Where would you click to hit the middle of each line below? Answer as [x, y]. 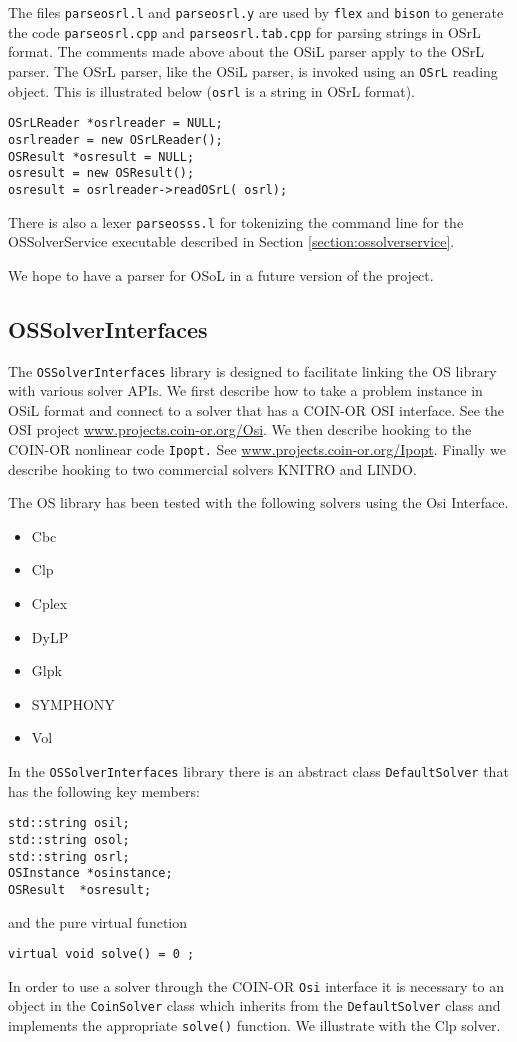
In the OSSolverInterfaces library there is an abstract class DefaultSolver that [258, 770]
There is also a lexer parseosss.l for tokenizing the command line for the [236, 221]
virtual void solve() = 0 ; [101, 954]
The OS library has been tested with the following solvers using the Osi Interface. [258, 502]
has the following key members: [104, 790]
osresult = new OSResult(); [101, 173]
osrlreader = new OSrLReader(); [115, 139]
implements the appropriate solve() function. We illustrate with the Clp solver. [254, 1025]
